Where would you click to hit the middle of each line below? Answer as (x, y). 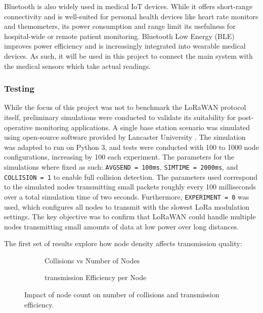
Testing (19, 88)
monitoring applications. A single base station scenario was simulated (142, 127)
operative (18, 127)
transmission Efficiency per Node (96, 277)
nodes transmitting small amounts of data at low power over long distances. (122, 226)
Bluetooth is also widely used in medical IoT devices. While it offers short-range (128, 6)
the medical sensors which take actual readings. (78, 66)
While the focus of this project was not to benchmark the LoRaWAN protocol (125, 107)
